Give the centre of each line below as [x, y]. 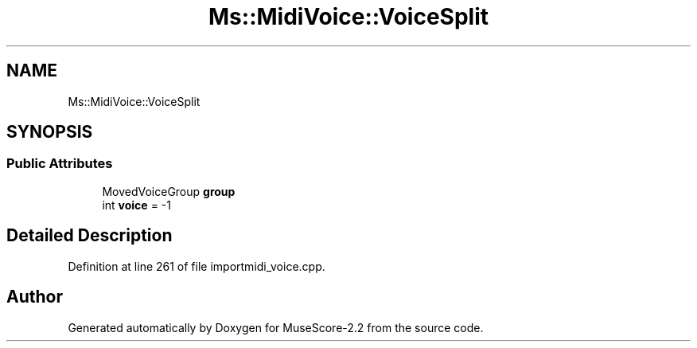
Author [35, 297]
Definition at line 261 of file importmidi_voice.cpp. [197, 266]
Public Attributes [60, 164]
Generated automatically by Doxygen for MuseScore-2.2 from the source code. [276, 327]
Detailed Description [90, 236]
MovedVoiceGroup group [169, 191]
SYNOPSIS [50, 132]
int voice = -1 [136, 205]
